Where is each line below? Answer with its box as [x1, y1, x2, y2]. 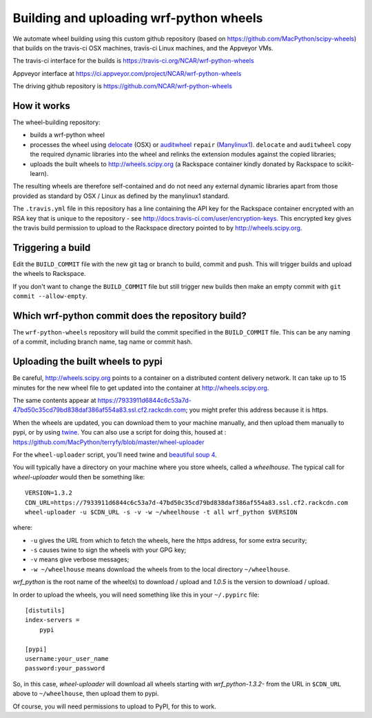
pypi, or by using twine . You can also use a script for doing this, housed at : [12, 428, 227, 437]
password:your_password [25, 664, 105, 672]
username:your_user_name [25, 655, 109, 662]
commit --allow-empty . [12, 292, 87, 300]
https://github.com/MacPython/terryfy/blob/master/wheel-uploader [12, 438, 205, 446]
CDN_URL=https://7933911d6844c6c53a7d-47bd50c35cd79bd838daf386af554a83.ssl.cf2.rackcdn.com [25, 499, 349, 506]
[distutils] [25, 607, 65, 615]
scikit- [336, 159, 354, 168]
